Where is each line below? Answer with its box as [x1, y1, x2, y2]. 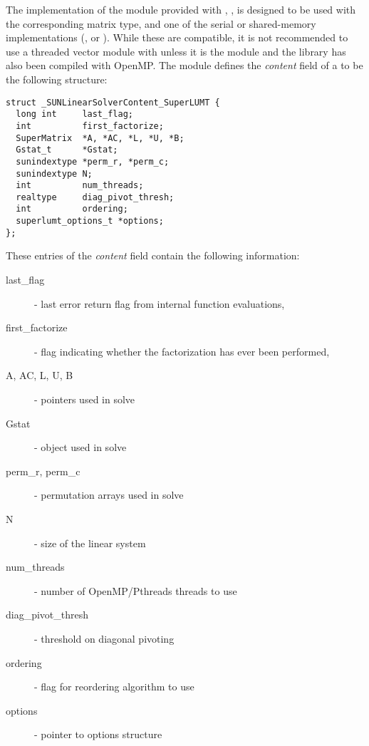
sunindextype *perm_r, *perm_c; [16, 156, 170, 167]
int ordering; [16, 204, 128, 214]
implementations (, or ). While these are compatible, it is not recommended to [6, 30, 348, 45]
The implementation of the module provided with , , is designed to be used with [6, 2, 356, 16]
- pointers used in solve [34, 392, 135, 406]
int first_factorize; [16, 120, 164, 131]
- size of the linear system [34, 535, 146, 550]
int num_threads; [16, 180, 144, 191]
